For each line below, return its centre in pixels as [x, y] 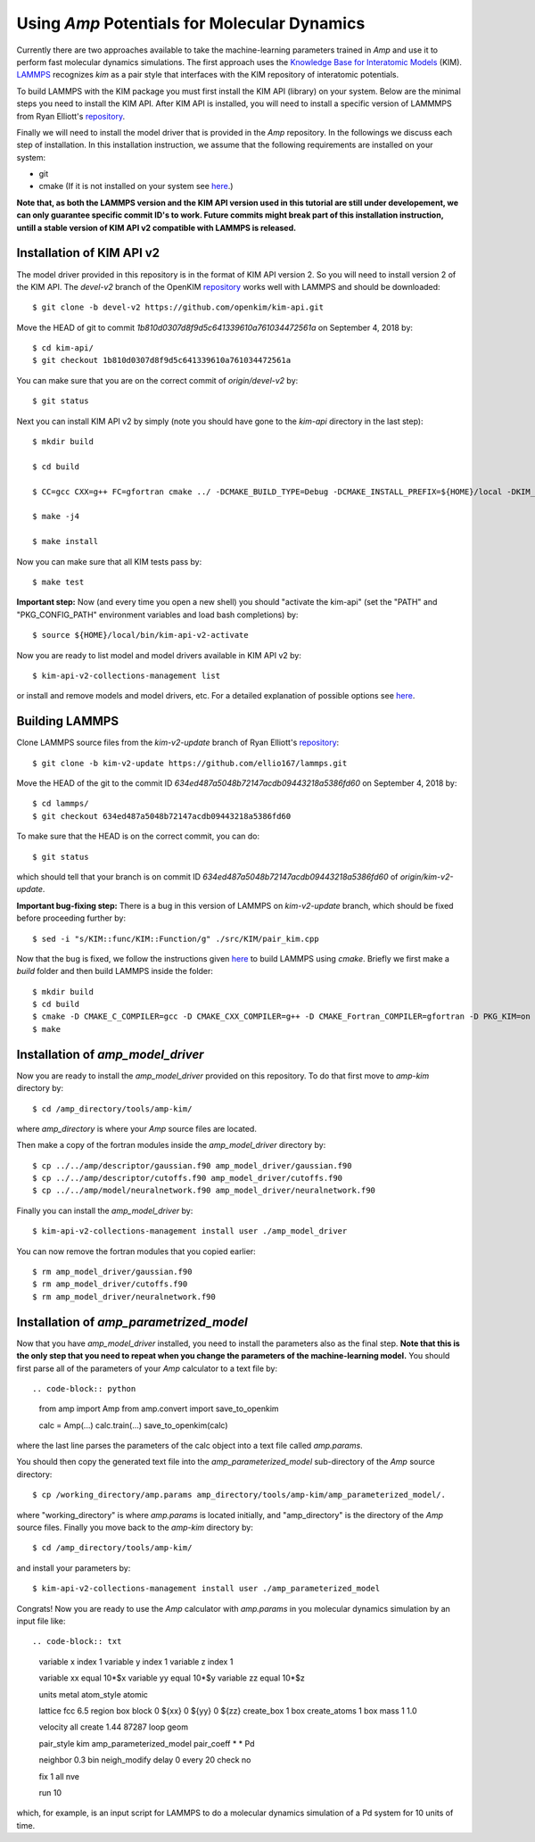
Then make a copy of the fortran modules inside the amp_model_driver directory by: [171, 1145]
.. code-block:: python [84, 1388]
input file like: [41, 1621]
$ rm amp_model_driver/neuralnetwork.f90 [124, 1297]
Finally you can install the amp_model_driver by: [105, 1210]
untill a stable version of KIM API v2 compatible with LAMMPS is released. [156, 227]
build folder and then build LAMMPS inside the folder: [115, 971]
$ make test [58, 582]
